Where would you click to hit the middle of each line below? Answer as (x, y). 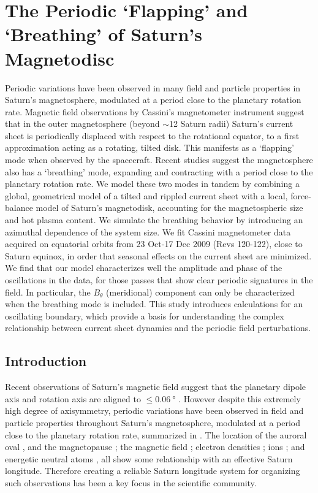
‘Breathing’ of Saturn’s (104, 34)
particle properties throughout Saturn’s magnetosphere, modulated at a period (153, 422)
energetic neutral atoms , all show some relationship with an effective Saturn (149, 458)
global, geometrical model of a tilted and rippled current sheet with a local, (146, 195)
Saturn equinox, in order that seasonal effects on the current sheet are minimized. (158, 255)
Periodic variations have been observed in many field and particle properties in (153, 87)
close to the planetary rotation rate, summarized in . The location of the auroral (156, 434)
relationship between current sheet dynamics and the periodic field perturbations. (158, 328)
